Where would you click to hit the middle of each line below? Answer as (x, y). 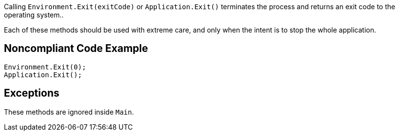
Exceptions (32, 93)
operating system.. (34, 15)
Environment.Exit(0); (45, 67)
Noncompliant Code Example (76, 49)
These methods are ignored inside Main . (69, 112)
